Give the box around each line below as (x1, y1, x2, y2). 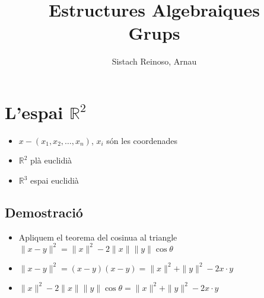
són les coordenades (106, 134, 177, 146)
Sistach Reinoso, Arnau (112, 55, 197, 68)
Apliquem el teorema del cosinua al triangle (18, 230, 177, 243)
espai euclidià (30, 174, 79, 187)
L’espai (5, 100, 63, 124)
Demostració (5, 203, 83, 222)
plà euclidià (30, 154, 72, 166)
